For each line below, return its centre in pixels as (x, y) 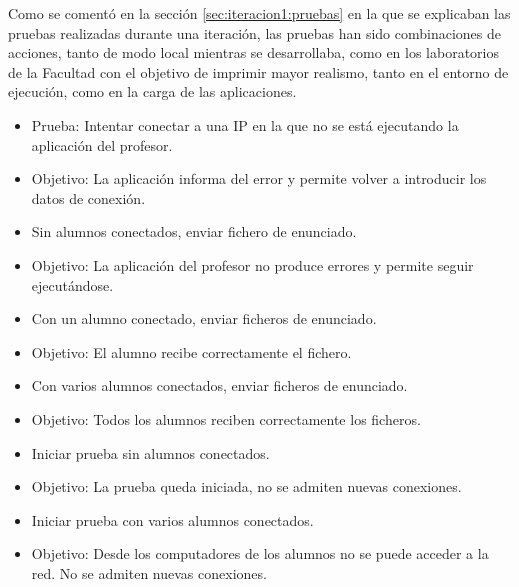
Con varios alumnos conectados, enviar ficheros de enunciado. (219, 385)
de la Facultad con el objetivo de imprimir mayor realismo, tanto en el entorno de (258, 71)
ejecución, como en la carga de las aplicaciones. (152, 91)
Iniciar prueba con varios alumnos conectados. (172, 519)
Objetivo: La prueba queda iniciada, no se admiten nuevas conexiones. (246, 486)
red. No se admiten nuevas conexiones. (149, 572)
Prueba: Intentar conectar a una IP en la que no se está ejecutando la (245, 124)
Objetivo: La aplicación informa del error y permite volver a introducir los (259, 178)
